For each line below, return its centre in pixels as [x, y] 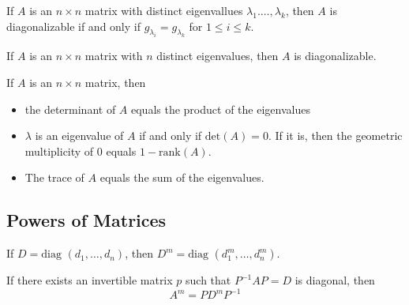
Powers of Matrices [86, 220]
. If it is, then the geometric [335, 136]
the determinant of [70, 109]
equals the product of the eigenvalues [221, 109]
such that [208, 280]
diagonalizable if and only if [73, 26]
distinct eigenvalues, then [218, 56]
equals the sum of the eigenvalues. [182, 177]
